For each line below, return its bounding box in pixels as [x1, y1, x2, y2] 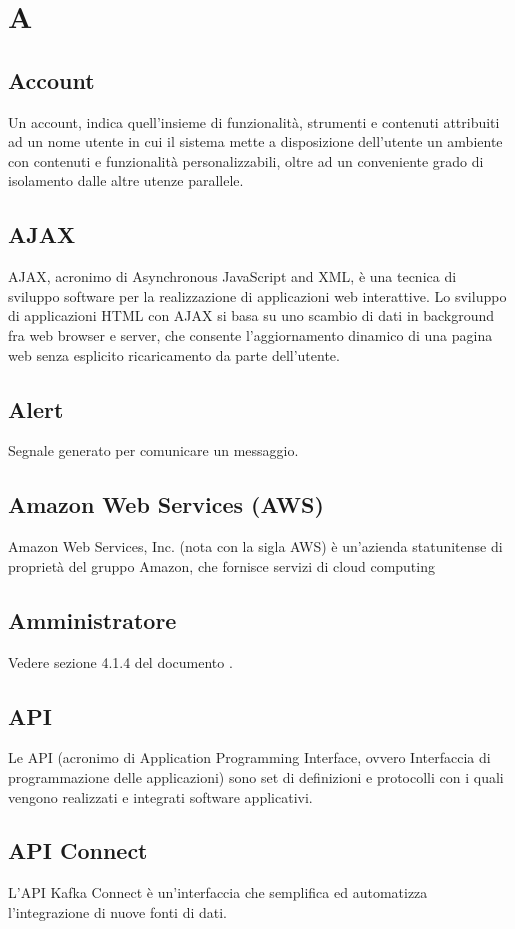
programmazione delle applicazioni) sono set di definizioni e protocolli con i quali [8, 766, 504, 787]
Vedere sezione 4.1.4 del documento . [8, 651, 233, 672]
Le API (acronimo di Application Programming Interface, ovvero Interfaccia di [8, 747, 491, 768]
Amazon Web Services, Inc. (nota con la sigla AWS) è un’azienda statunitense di [8, 536, 503, 557]
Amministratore [8, 604, 177, 635]
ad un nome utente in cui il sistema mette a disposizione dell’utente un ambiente [8, 131, 503, 152]
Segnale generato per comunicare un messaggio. [8, 440, 299, 461]
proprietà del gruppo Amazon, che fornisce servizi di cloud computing [8, 555, 435, 576]
